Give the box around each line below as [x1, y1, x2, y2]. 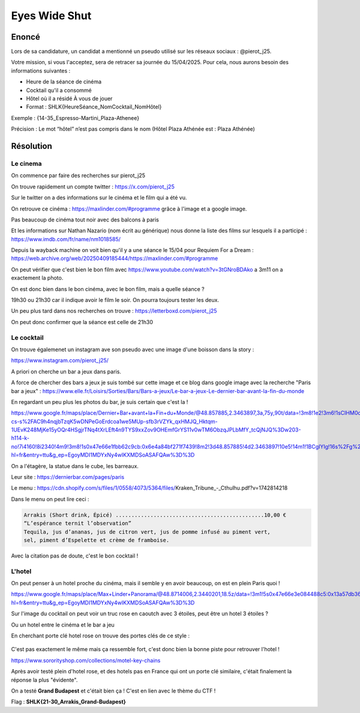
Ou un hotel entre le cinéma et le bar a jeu [11, 621, 115, 628]
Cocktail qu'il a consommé [26, 86, 92, 94]
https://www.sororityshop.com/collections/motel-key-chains [11, 657, 161, 664]
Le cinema [11, 159, 42, 167]
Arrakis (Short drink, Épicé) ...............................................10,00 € [23, 511, 287, 519]
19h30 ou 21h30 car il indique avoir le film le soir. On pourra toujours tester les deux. [11, 296, 219, 304]
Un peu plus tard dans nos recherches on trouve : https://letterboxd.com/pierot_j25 [11, 307, 217, 314]
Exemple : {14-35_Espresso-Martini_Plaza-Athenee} [11, 114, 140, 121]
